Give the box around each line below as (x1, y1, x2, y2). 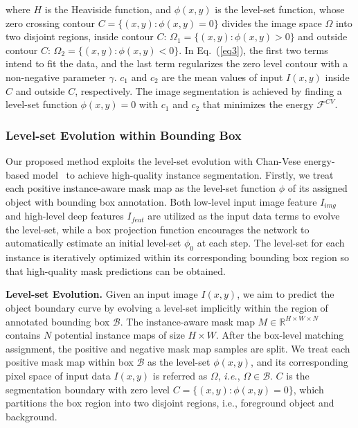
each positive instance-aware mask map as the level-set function (6, 181, 276, 195)
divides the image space (222, 15, 322, 30)
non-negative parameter (6, 69, 106, 84)
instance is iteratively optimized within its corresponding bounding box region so (6, 250, 350, 265)
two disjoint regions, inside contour (6, 29, 154, 44)
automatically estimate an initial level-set (6, 235, 181, 250)
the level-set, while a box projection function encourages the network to (6, 222, 310, 236)
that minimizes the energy (202, 97, 314, 112)
